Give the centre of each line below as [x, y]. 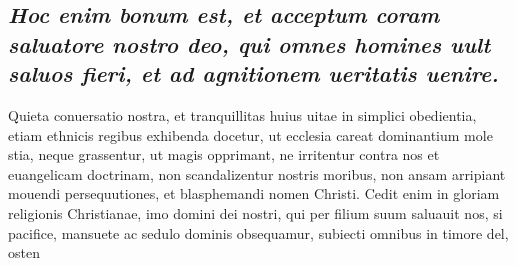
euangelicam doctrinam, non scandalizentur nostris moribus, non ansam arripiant [257, 173]
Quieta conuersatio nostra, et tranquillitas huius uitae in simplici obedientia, [242, 114]
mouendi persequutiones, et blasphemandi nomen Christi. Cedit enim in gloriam [254, 193]
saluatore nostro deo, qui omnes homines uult [249, 43]
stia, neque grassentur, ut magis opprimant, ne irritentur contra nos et [224, 154]
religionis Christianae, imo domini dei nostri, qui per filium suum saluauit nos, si [255, 212]
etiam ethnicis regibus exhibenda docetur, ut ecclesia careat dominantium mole [250, 134]
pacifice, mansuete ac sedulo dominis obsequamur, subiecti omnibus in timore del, [258, 232]
